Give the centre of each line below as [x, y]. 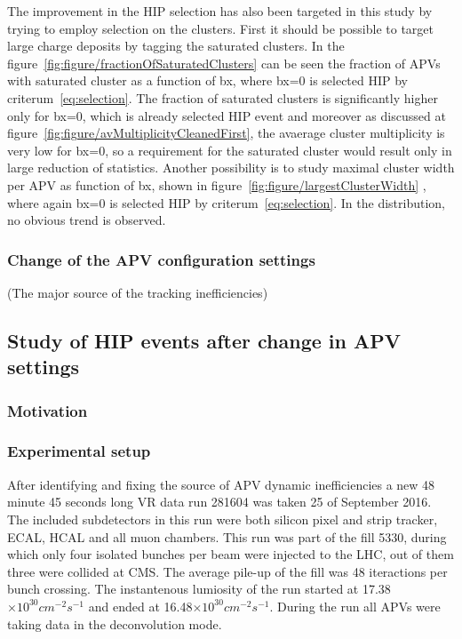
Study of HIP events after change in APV [204, 340]
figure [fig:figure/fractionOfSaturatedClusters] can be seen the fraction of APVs [224, 63]
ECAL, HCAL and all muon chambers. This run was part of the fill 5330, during [227, 536]
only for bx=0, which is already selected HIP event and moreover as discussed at [227, 115]
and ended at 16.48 [140, 606]
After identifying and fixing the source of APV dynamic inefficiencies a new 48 [221, 484]
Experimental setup [79, 451]
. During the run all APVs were [355, 606]
